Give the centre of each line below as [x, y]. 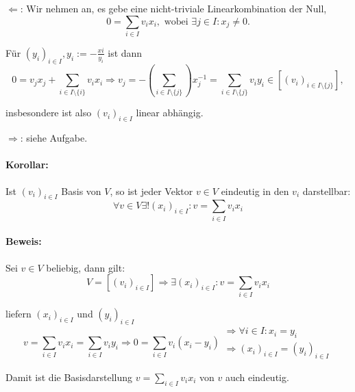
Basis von [81, 191]
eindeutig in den [255, 191]
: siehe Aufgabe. [54, 138]
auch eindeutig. [257, 377]
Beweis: [24, 241]
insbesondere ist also [49, 113]
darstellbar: [327, 191]
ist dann [125, 52]
